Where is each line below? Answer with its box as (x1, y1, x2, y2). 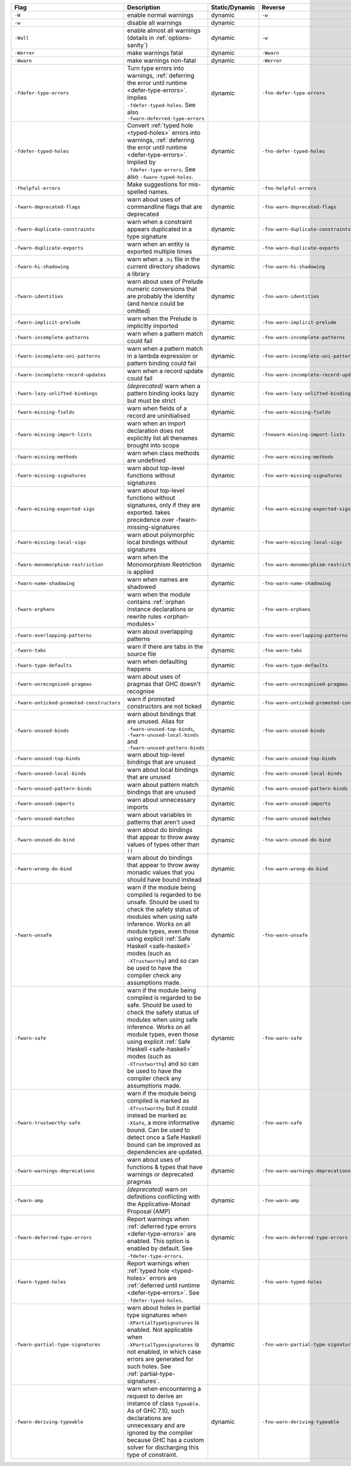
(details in (126, 34, 154, 42)
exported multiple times (126, 247, 192, 255)
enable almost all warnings (126, 26, 201, 35)
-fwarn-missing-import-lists (14, 431, 92, 437)
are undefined (126, 456, 166, 464)
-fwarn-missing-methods (14, 453, 78, 460)
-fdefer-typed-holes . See (126, 101, 196, 108)
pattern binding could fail (126, 359, 196, 367)
